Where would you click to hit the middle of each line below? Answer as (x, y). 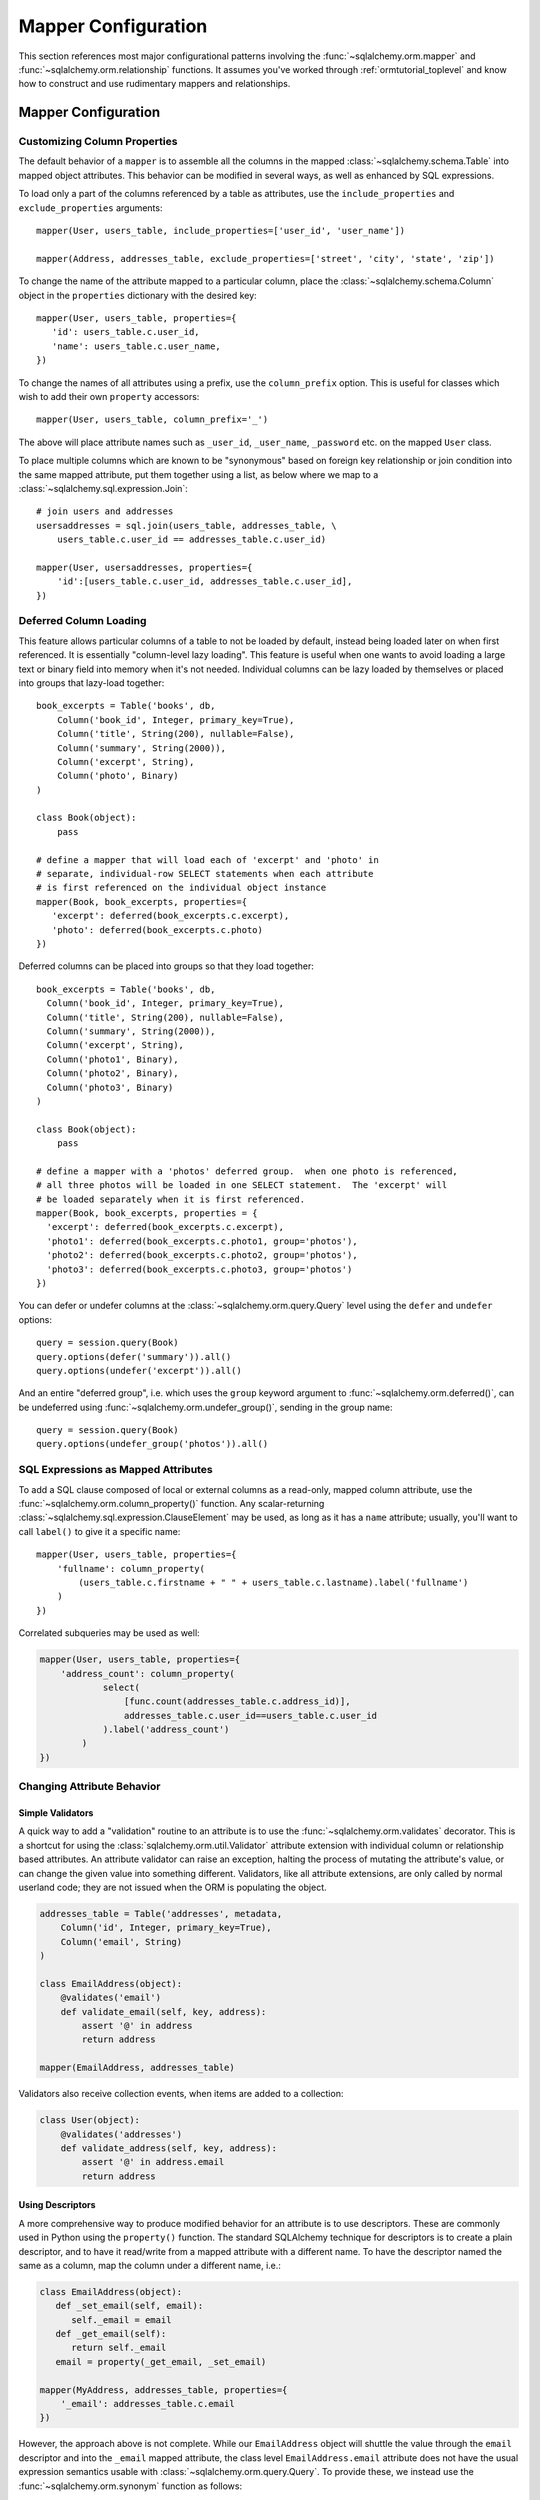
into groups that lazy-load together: (91, 682)
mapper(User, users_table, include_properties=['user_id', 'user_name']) (221, 231)
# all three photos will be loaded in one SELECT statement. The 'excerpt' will (242, 1185)
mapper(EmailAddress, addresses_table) (137, 2068)
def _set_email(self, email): (129, 2306)
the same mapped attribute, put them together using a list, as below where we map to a (198, 474)
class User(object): (89, 2120)
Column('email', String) (121, 1941)
